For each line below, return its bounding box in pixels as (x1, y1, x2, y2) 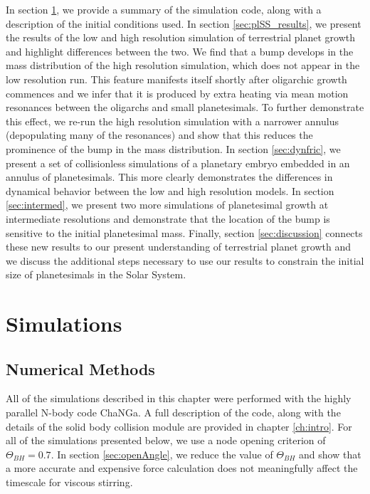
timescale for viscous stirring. (6, 475, 133, 490)
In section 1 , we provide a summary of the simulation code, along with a (6, 2, 322, 16)
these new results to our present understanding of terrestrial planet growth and (6, 239, 351, 254)
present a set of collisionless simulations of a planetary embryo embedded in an (6, 155, 350, 170)
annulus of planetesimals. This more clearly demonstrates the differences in (6, 169, 333, 184)
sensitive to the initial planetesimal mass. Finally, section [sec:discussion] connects (6, 225, 363, 240)
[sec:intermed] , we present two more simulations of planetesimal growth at (6, 197, 329, 212)
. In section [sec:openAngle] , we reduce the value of (51, 446, 273, 461)
